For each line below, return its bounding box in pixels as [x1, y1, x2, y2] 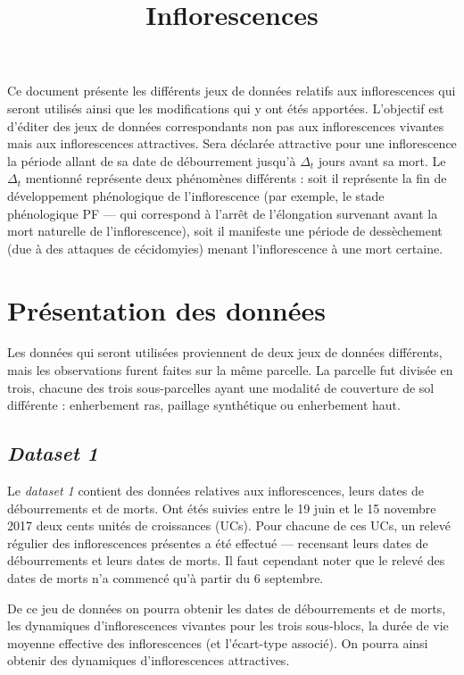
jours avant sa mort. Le [318, 151, 446, 170]
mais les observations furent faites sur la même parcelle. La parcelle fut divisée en [7, 361, 453, 379]
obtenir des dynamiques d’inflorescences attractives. [7, 651, 290, 670]
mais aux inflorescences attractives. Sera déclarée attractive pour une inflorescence [7, 134, 457, 153]
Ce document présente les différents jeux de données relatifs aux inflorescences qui [7, 81, 456, 100]
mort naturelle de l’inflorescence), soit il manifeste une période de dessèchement [7, 221, 443, 240]
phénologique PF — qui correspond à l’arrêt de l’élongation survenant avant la [7, 204, 438, 222]
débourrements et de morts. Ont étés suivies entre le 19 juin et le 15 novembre [7, 498, 436, 517]
